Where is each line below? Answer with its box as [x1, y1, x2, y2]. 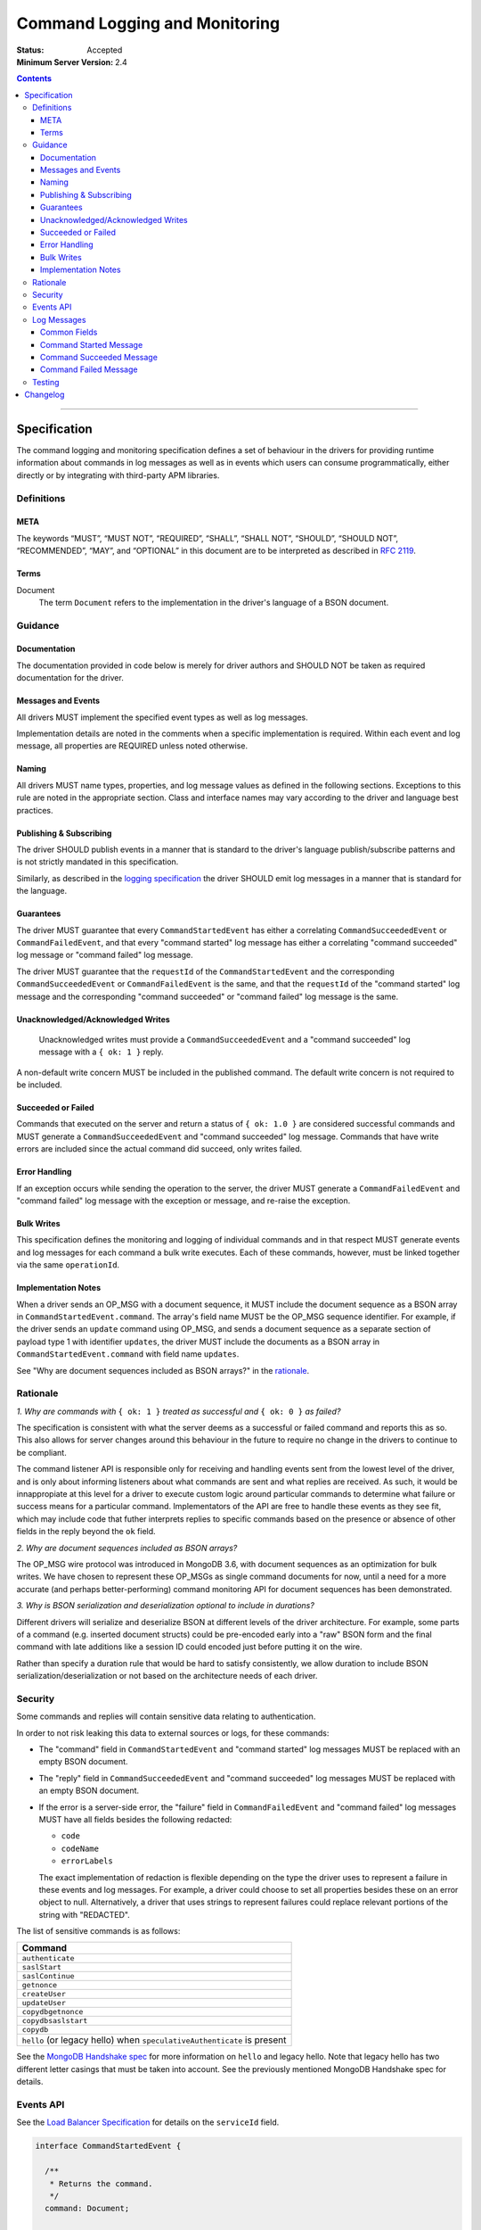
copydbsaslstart [21, 2016, 88, 2026]
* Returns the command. [49, 2178, 153, 2189]
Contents [16, 73, 53, 84]
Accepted [86, 45, 123, 55]
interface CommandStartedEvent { [35, 2141, 182, 2152]
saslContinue [21, 1971, 75, 1981]
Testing [32, 376, 60, 387]
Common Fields [40, 326, 98, 338]
